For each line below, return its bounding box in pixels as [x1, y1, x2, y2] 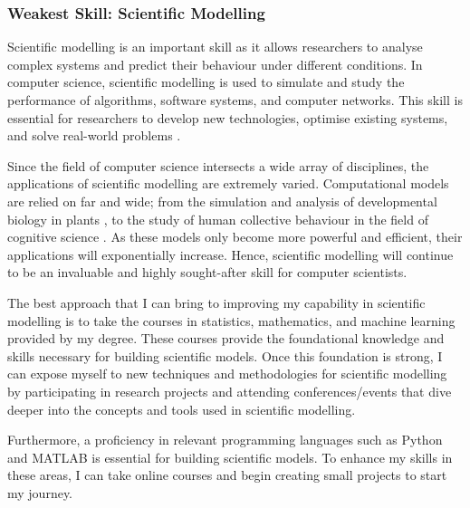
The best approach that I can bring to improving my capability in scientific [7, 292, 426, 312]
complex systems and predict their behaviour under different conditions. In [7, 54, 423, 73]
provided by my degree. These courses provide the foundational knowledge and [7, 329, 445, 348]
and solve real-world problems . [7, 126, 181, 145]
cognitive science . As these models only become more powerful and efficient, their [7, 227, 463, 246]
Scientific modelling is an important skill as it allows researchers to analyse [7, 37, 423, 56]
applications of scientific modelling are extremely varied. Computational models [7, 174, 449, 193]
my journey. [7, 483, 73, 502]
